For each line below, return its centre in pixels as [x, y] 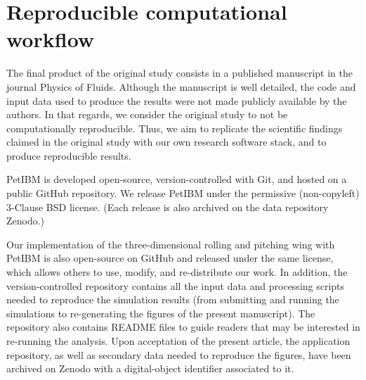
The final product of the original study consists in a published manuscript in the [179, 73]
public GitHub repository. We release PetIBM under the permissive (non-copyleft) [183, 193]
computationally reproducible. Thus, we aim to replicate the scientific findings [175, 128]
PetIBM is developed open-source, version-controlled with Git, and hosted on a [177, 179]
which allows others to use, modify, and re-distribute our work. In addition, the [177, 272]
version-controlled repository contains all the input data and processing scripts [176, 285]
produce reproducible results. [69, 155]
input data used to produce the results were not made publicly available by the [177, 100]
